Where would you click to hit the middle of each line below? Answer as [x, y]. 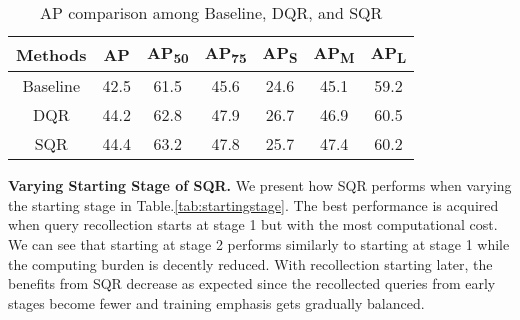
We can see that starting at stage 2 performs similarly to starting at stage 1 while [259, 243]
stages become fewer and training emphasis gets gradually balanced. [216, 302]
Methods [51, 54]
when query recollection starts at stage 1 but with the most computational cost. [253, 224]
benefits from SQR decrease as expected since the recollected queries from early [252, 283]
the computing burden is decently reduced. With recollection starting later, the [250, 263]
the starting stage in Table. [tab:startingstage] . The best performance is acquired [253, 204]
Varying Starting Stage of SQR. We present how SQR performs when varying [260, 185]
